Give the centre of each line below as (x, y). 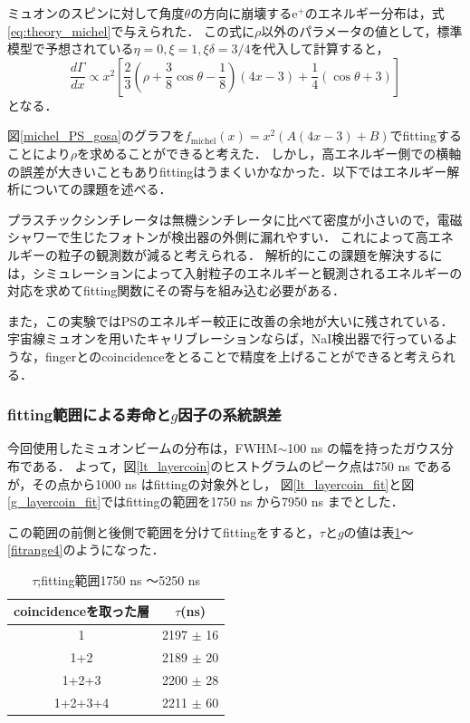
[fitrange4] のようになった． (86, 549)
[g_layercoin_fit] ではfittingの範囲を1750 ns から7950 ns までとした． (206, 501)
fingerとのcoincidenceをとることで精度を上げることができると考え (237, 356)
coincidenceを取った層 (82, 611)
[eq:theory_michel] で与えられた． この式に (131, 30)
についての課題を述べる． (96, 189)
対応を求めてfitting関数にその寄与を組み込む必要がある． (177, 290)
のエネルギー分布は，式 (374, 13)
